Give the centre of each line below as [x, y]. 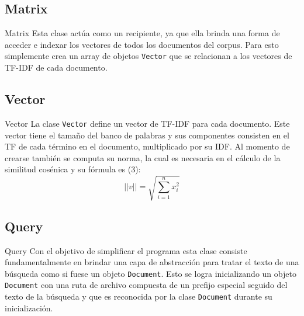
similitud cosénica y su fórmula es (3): [73, 169]
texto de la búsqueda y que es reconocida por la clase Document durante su [139, 296]
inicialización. [29, 308]
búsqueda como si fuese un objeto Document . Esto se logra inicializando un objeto [151, 273]
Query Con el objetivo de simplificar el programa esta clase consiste [126, 250]
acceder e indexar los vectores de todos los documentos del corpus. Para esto [142, 44]
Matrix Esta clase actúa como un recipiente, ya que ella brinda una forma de [142, 33]
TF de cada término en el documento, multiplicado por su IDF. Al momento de [147, 146]
